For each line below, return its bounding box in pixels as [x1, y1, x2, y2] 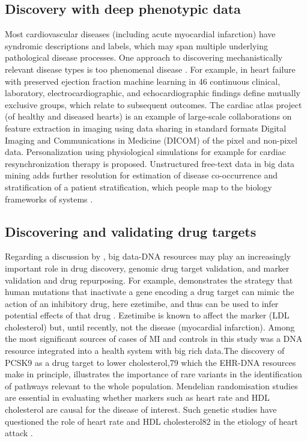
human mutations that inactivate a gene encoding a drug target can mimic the [5, 285, 294, 298]
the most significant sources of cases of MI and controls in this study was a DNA [5, 332, 303, 345]
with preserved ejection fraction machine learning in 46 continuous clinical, [5, 75, 281, 87]
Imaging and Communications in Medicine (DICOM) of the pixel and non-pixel [5, 133, 297, 146]
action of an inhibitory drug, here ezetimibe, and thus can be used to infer [5, 297, 279, 309]
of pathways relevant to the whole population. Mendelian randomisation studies [5, 379, 298, 392]
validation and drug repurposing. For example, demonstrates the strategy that [5, 273, 293, 286]
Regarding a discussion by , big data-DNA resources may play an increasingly [5, 250, 291, 263]
